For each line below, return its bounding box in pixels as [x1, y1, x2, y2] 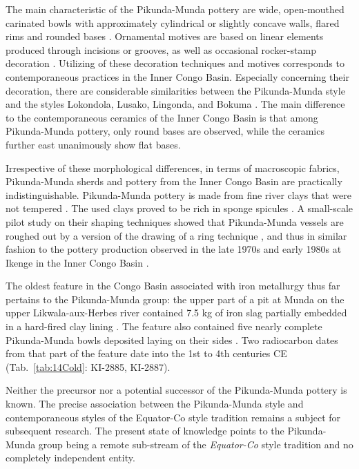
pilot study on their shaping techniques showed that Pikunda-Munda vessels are [6, 214, 344, 229]
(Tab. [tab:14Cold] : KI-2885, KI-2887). [6, 359, 171, 374]
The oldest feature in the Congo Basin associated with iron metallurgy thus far [6, 278, 340, 293]
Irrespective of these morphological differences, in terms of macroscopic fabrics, [6, 160, 340, 175]
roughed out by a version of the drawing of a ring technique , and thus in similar [6, 228, 347, 242]
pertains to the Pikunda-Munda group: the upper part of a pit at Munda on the [6, 291, 345, 306]
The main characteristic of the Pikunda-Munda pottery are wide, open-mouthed [6, 2, 345, 16]
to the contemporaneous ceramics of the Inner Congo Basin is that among [6, 110, 318, 124]
